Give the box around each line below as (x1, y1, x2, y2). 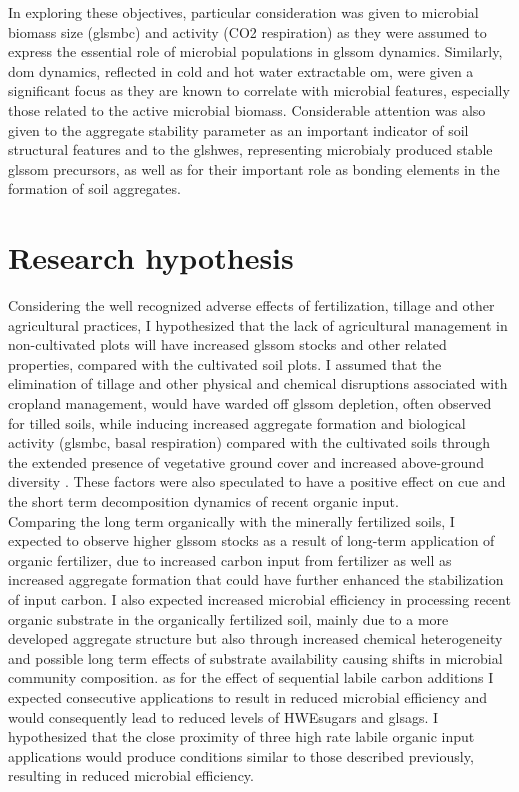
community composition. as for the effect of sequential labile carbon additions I (8, 667, 494, 688)
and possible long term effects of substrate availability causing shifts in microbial (8, 647, 503, 668)
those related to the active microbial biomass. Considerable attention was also (8, 99, 486, 120)
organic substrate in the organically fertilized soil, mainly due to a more (8, 608, 449, 629)
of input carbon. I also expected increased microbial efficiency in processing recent (8, 588, 511, 609)
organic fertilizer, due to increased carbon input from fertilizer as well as (8, 549, 452, 570)
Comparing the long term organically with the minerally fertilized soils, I (8, 510, 455, 531)
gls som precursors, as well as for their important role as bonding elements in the (8, 158, 500, 179)
